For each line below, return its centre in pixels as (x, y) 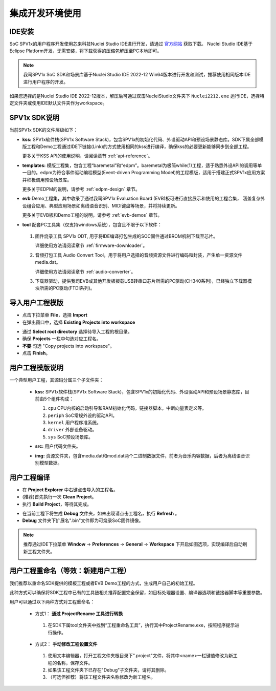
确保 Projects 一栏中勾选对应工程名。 (62, 339)
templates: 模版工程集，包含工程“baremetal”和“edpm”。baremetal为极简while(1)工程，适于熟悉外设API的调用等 (140, 165)
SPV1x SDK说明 (34, 118)
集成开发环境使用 (45, 13)
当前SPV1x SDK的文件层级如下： (44, 130)
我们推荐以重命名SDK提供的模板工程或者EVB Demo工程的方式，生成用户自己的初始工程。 (103, 583)
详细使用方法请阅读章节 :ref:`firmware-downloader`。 (91, 245)
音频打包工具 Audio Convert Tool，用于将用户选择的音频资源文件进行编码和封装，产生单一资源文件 (139, 255)
